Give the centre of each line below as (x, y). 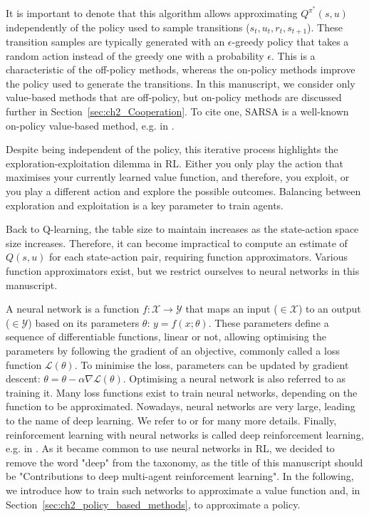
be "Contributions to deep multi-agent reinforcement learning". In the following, (180, 476)
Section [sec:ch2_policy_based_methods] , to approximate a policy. (153, 504)
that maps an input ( (232, 309)
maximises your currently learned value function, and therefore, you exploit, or (178, 177)
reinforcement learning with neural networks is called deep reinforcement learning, (185, 434)
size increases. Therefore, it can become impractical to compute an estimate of (177, 242)
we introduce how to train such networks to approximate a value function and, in (183, 490)
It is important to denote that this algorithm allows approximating (152, 13)
